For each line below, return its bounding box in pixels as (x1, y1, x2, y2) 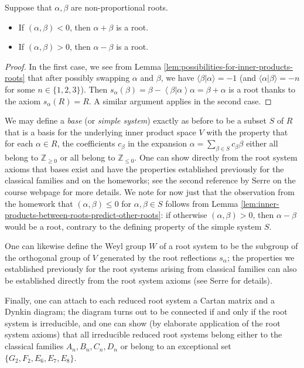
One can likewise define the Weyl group (5, 240, 146, 252)
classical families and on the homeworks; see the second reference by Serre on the (5, 174, 296, 186)
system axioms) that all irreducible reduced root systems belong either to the (5, 328, 282, 340)
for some (5, 83, 35, 95)
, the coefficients (57, 137, 115, 149)
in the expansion (128, 137, 187, 149)
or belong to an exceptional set (120, 340, 231, 352)
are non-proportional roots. (71, 1, 169, 13)
